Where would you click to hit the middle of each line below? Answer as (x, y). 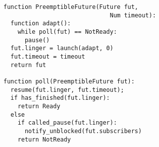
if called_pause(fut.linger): (67, 123)
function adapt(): (41, 24)
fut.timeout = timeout (48, 56)
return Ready (39, 106)
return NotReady (44, 139)
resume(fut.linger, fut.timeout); (67, 90)
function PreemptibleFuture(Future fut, (71, 7)
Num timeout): (133, 15)
